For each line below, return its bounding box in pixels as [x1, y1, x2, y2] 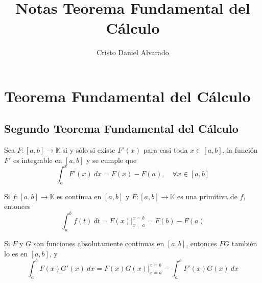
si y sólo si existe [62, 145, 115, 155]
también [231, 238, 257, 249]
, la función [222, 145, 258, 155]
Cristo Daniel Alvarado [97, 47, 169, 58]
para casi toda [143, 145, 188, 155]
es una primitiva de [177, 191, 237, 201]
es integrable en [13, 154, 62, 165]
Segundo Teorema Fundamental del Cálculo [4, 121, 239, 136]
